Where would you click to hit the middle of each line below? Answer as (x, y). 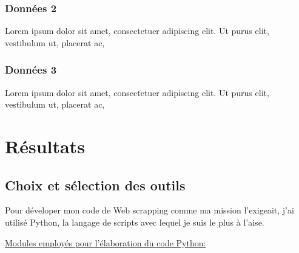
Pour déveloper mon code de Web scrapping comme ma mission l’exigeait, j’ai (149, 210)
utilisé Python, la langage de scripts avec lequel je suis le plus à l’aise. (135, 222)
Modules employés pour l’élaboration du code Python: (106, 242)
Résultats (45, 146)
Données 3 (31, 70)
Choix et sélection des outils (95, 185)
